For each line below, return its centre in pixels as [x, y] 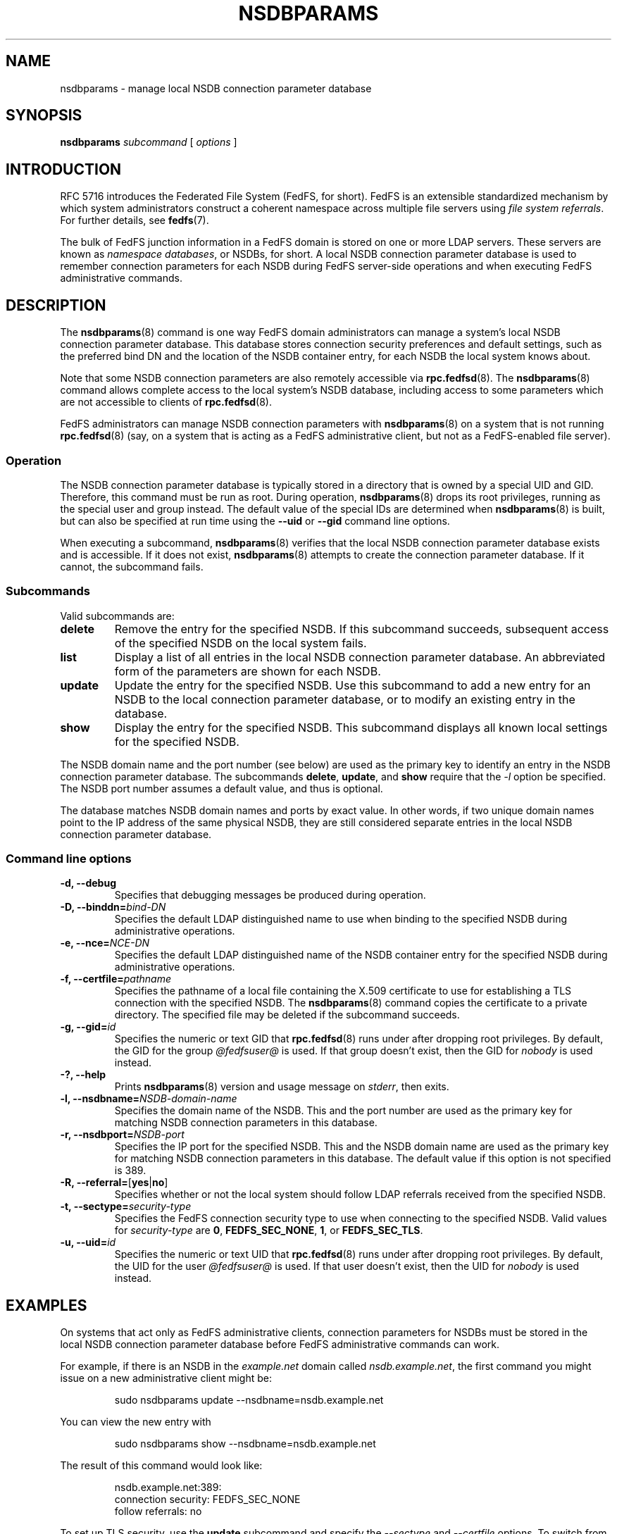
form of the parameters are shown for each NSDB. [248, 671]
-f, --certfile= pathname [116, 979]
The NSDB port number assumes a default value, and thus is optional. [222, 788]
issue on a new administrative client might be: [166, 1378]
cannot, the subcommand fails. [132, 566]
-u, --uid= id [88, 1242]
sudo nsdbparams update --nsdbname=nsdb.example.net [249, 1400]
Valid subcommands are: [117, 616]
